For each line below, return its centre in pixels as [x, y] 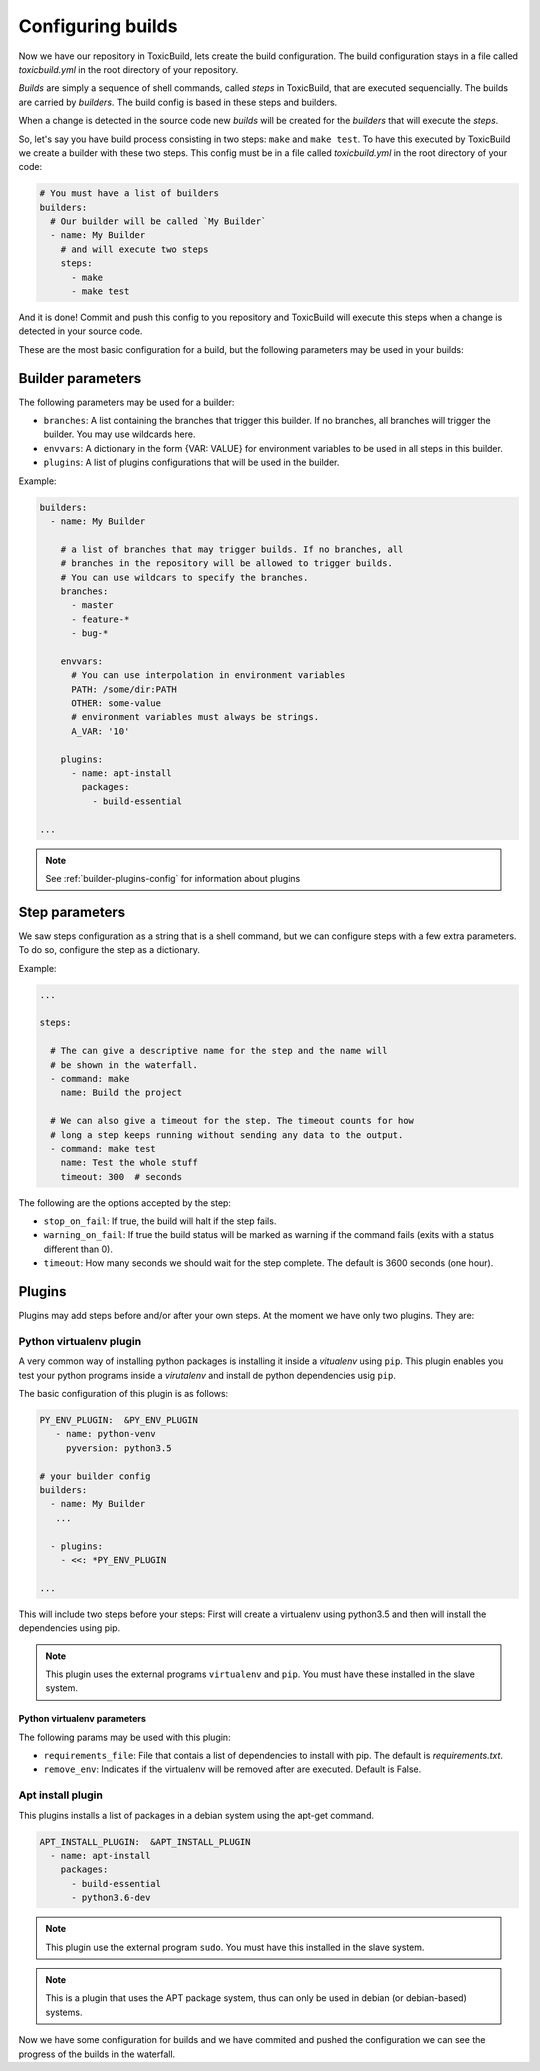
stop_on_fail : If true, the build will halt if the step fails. [160, 1221]
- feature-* [100, 619]
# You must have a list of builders [129, 193]
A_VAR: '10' [100, 731]
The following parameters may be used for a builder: [126, 402]
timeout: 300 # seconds [121, 1176]
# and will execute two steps [134, 249]
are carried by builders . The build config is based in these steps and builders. [178, 102]
